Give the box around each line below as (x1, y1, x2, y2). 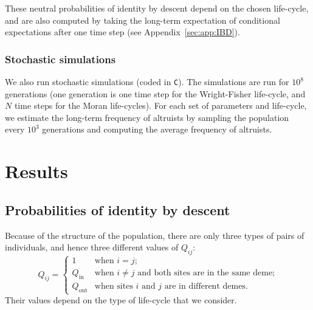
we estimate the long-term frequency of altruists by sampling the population (5, 111, 289, 123)
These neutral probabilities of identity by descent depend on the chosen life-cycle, (5, 2, 309, 14)
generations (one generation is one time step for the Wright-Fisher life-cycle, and (5, 87, 306, 100)
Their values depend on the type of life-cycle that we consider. (5, 294, 237, 306)
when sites (94, 282, 133, 291)
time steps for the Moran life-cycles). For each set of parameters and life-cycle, (14, 99, 307, 112)
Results (5, 159, 68, 184)
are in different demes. (164, 282, 248, 291)
